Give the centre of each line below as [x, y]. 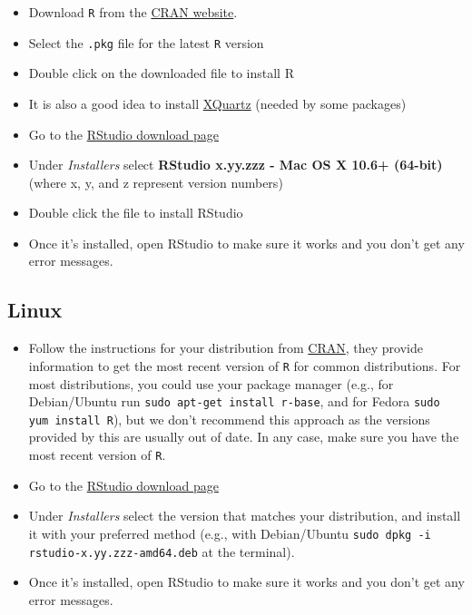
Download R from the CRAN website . [133, 12]
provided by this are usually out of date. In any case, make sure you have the [244, 437]
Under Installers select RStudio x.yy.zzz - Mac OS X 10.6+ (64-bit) [236, 165]
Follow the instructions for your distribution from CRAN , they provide [226, 348]
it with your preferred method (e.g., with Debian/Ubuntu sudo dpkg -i [230, 533]
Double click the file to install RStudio [136, 213]
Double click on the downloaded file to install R [161, 73]
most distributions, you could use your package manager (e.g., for [211, 383]
